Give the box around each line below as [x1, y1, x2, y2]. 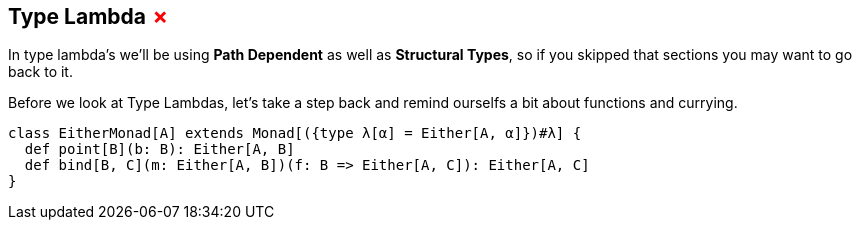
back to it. [8, 63, 73, 81]
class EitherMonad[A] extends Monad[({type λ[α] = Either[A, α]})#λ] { [8, 125, 582, 142]
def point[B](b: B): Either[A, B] [24, 141, 295, 158]
